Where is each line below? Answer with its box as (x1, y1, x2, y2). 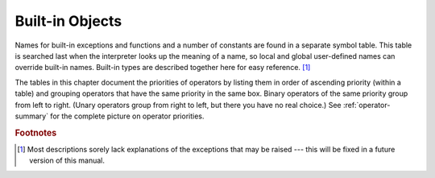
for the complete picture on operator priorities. (49, 111, 205, 121)
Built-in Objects (14, 12, 122, 30)
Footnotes (14, 127, 57, 139)
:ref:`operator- (342, 100, 391, 110)
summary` (14, 111, 48, 121)
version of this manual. (29, 155, 105, 165)
